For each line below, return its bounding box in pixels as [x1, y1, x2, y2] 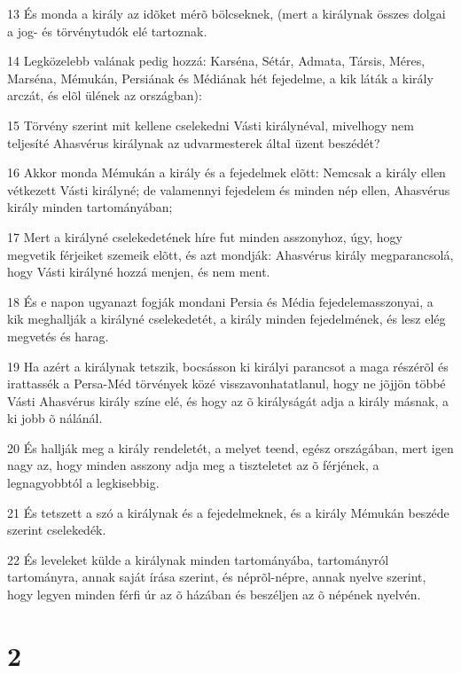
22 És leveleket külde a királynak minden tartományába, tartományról [7, 550, 389, 568]
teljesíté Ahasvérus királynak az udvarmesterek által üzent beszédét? [7, 133, 380, 152]
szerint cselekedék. [7, 520, 106, 539]
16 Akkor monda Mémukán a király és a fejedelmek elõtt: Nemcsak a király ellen [7, 163, 446, 182]
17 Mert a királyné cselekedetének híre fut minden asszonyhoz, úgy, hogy [7, 227, 403, 246]
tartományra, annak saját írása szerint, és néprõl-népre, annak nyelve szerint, [7, 567, 426, 586]
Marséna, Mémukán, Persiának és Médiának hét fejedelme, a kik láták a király [7, 68, 434, 87]
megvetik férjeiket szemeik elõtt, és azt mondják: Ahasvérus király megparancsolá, [7, 245, 454, 263]
